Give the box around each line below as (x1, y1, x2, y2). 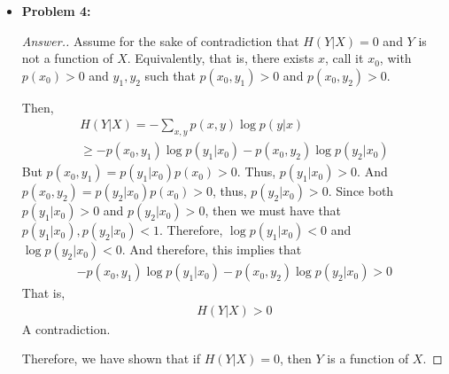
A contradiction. (21, 319, 111, 338)
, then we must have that (205, 201, 342, 220)
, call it (324, 49, 364, 67)
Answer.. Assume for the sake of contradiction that (21, 31, 299, 50)
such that (144, 66, 196, 84)
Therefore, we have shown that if (21, 349, 200, 368)
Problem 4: (21, 2, 91, 19)
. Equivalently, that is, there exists (127, 49, 314, 67)
